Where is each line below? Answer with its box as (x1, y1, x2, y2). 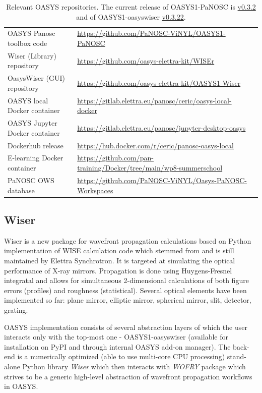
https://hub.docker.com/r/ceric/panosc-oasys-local (77, 140, 234, 150)
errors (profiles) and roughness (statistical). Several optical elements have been (4, 285, 247, 295)
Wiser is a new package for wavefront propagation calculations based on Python (4, 235, 251, 246)
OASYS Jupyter (8, 118, 57, 128)
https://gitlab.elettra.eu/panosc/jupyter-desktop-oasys (77, 122, 246, 133)
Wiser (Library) (8, 50, 56, 61)
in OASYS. (4, 381, 38, 391)
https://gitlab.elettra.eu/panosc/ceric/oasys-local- (77, 95, 232, 105)
